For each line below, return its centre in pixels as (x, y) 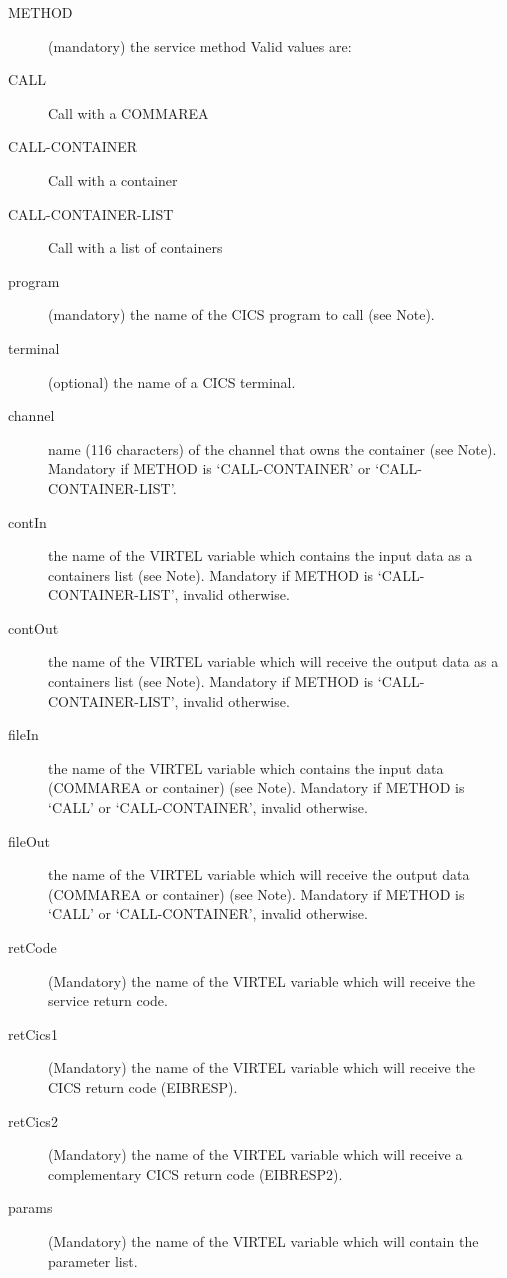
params (30, 1207)
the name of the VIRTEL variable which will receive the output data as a (273, 661)
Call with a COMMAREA (128, 112)
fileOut (29, 840)
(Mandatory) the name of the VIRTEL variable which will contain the (263, 1240)
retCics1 (33, 1033)
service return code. (108, 1000)
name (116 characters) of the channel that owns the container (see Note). (272, 448)
